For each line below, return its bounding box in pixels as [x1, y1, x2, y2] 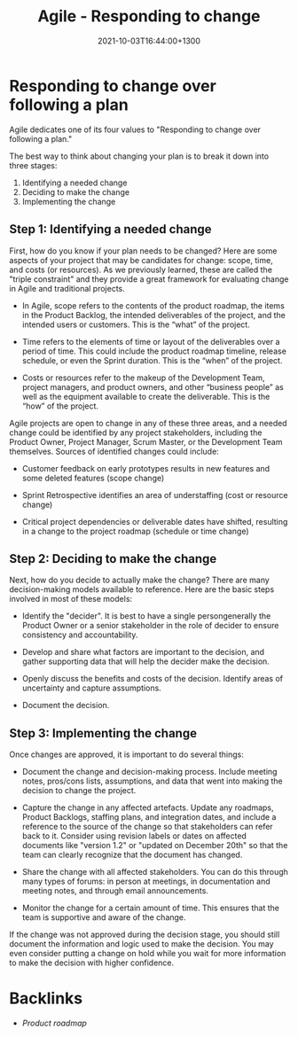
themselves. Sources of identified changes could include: [9, 446, 219, 456]
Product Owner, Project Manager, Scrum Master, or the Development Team [9, 436, 283, 447]
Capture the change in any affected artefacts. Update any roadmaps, [21, 802, 274, 813]
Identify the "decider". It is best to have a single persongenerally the [21, 611, 271, 621]
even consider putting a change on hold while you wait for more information [9, 948, 286, 959]
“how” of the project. [21, 401, 99, 411]
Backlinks [9, 988, 83, 1009]
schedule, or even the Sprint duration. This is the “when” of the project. [21, 355, 283, 365]
